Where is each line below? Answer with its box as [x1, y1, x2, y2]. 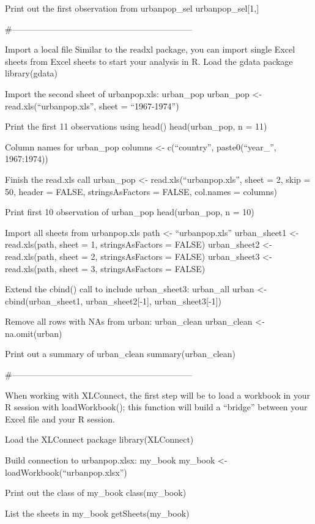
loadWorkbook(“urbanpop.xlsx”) [5, 465, 127, 478]
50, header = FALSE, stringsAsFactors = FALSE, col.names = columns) [5, 185, 277, 197]
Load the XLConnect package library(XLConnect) [5, 433, 194, 446]
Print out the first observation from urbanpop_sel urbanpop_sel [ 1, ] [5, 2, 259, 14]
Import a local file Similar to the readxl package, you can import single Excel [5, 43, 295, 56]
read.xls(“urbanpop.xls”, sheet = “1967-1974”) [5, 99, 179, 112]
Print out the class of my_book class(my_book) [5, 486, 187, 499]
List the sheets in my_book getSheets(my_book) [5, 506, 190, 519]
